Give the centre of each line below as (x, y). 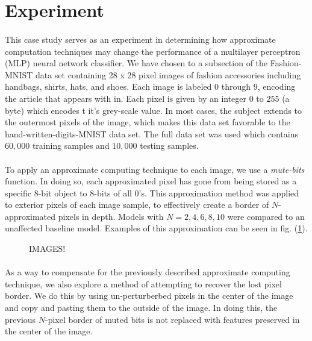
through (236, 86)
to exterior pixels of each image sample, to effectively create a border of (137, 205)
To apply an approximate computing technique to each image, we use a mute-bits (155, 169)
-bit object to (63, 192)
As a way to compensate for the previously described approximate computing (148, 272)
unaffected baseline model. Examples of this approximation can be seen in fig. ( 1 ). (156, 228)
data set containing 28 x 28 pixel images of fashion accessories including (168, 74)
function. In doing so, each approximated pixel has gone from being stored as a (151, 181)
